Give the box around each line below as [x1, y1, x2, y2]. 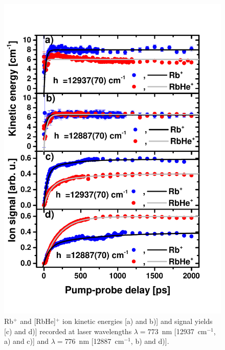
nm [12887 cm [79, 336, 124, 346]
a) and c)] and [4, 336, 49, 346]
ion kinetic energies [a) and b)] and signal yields [62, 315, 213, 326]
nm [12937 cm [162, 325, 207, 336]
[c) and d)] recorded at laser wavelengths [4, 325, 132, 336]
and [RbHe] [20, 315, 56, 326]
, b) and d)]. [130, 336, 169, 346]
